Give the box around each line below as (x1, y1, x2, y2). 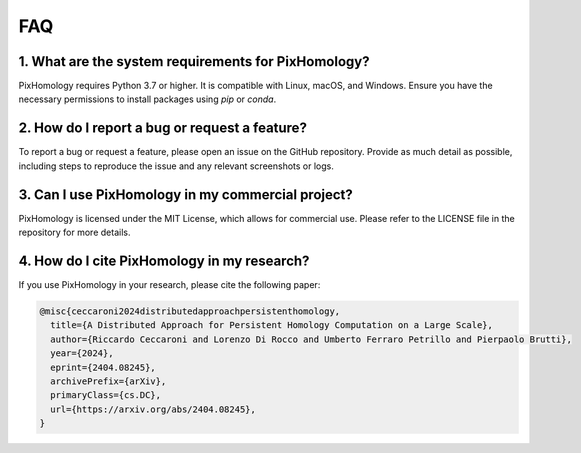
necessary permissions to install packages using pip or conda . (18, 93, 277, 105)
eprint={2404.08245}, (50, 361, 157, 373)
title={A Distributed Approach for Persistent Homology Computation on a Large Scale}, (50, 320, 494, 331)
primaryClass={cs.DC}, (50, 390, 162, 401)
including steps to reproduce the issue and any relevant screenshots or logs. (18, 160, 334, 172)
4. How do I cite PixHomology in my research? (18, 252, 310, 269)
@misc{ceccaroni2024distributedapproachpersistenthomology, (39, 305, 341, 317)
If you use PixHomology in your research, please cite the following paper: (18, 278, 321, 290)
